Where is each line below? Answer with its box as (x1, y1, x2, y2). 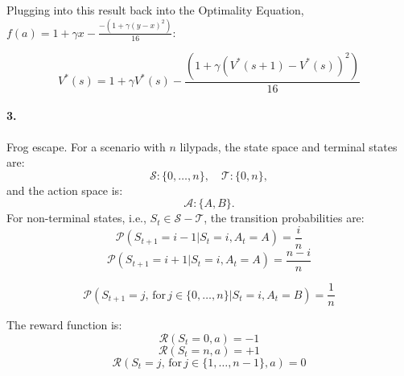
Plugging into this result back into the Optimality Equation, (6, 2, 304, 18)
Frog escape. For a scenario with (6, 138, 166, 155)
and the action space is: (6, 181, 123, 198)
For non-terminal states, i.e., (6, 209, 146, 226)
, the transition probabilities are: (204, 209, 365, 226)
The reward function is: (6, 316, 122, 333)
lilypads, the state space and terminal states (179, 138, 398, 155)
